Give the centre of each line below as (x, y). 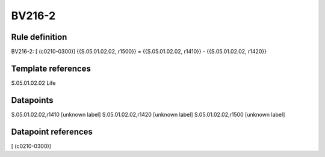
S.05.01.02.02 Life (33, 83)
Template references (51, 68)
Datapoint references (52, 131)
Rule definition (39, 37)
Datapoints (32, 100)
